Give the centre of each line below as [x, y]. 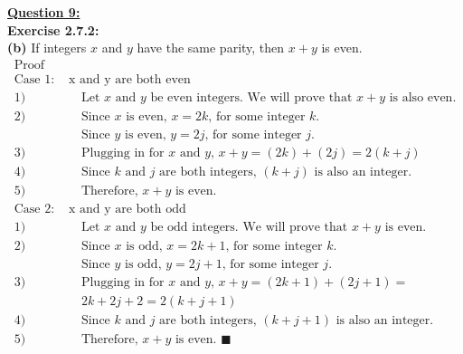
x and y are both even [129, 79]
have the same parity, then [211, 48]
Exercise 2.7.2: [53, 29]
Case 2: [34, 210]
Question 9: [44, 12]
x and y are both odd [127, 210]
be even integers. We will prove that [251, 97]
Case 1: [34, 79]
